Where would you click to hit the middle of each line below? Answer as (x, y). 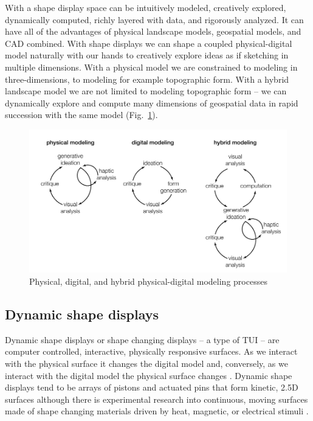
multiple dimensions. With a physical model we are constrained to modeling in (151, 67)
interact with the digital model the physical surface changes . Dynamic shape (149, 375)
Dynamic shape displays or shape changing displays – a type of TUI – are (142, 339)
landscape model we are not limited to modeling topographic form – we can (146, 91)
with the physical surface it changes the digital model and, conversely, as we (146, 364)
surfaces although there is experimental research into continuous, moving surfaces (156, 399)
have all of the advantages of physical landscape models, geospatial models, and (153, 31)
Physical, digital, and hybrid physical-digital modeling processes (148, 281)
